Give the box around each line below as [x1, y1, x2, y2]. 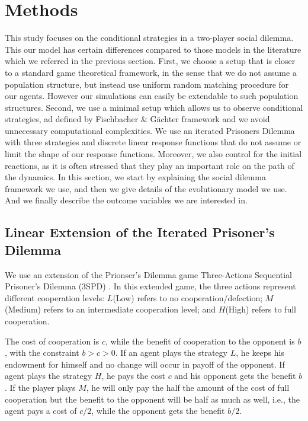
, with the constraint [5, 346, 79, 359]
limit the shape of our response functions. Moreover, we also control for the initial [5, 148, 302, 160]
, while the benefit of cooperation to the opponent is [105, 334, 295, 347]
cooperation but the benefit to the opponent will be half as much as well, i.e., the [5, 393, 300, 405]
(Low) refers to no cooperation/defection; [113, 291, 263, 304]
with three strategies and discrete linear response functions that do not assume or [5, 136, 301, 148]
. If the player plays [5, 381, 76, 393]
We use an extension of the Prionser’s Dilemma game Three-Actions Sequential [5, 268, 293, 280]
